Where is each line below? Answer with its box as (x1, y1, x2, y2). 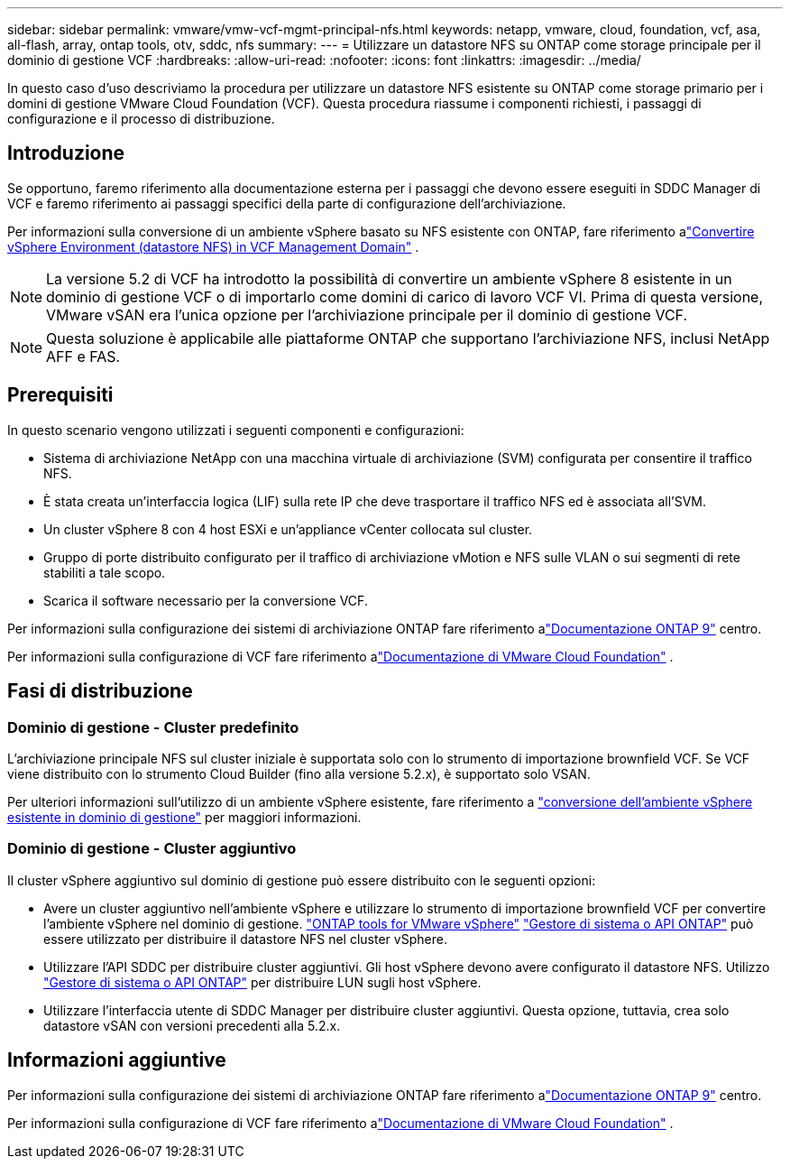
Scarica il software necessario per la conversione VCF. (43, 592, 368, 608)
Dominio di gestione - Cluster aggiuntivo (7, 839, 297, 858)
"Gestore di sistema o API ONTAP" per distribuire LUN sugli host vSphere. (43, 974, 482, 990)
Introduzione (7, 142, 125, 165)
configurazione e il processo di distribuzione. (7, 111, 275, 126)
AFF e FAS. (46, 347, 121, 366)
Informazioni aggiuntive (7, 1049, 226, 1072)
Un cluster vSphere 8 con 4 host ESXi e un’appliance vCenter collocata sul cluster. (43, 521, 533, 537)
